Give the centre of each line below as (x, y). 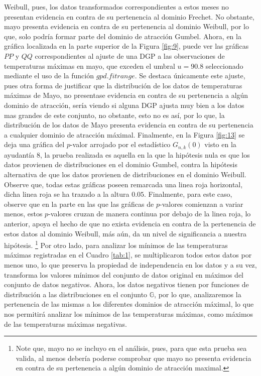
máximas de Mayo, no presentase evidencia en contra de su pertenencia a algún (126, 95)
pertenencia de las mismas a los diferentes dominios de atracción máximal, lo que (129, 304)
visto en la (220, 144)
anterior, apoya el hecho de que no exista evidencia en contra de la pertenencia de (130, 223)
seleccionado (224, 66)
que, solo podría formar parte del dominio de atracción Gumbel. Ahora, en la (123, 36)
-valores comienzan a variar (201, 204)
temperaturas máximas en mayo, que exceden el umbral (90, 66)
